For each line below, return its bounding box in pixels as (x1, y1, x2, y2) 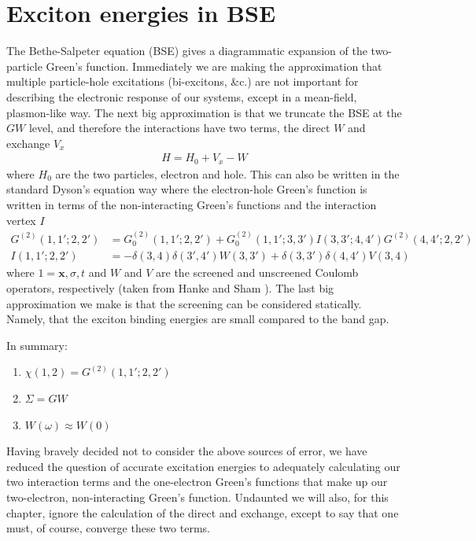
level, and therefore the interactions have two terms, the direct (28, 120, 330, 136)
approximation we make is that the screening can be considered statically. (6, 295, 362, 311)
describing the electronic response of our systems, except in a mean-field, (6, 88, 357, 105)
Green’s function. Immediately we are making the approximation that (46, 57, 382, 74)
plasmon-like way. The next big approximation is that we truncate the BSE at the (6, 104, 402, 120)
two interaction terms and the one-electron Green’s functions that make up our (6, 473, 388, 490)
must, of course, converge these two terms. (6, 520, 210, 536)
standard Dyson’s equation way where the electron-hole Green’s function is (6, 181, 367, 197)
